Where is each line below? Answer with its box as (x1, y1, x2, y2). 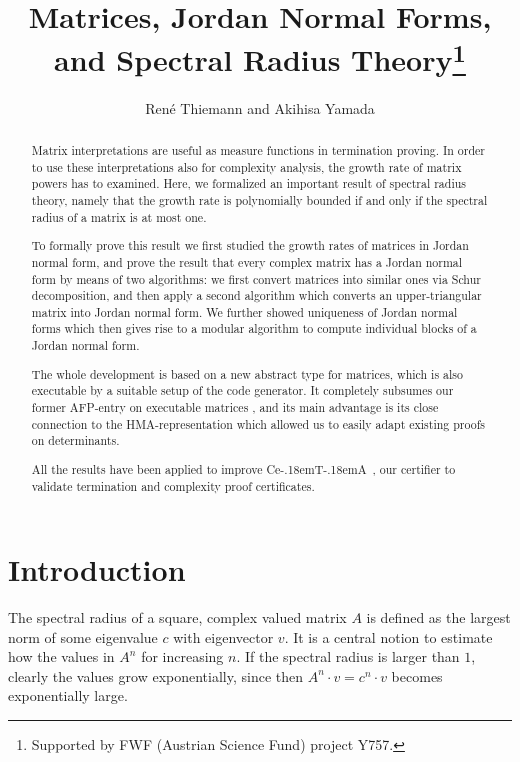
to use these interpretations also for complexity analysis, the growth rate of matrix (31, 158, 462, 175)
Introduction (8, 549, 186, 590)
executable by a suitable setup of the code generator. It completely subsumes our (31, 382, 454, 399)
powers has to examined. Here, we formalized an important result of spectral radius (31, 175, 467, 192)
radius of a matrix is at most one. (31, 208, 207, 225)
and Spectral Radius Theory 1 (54, 35, 466, 80)
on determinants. (31, 432, 120, 449)
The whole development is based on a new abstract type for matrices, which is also (31, 365, 463, 382)
